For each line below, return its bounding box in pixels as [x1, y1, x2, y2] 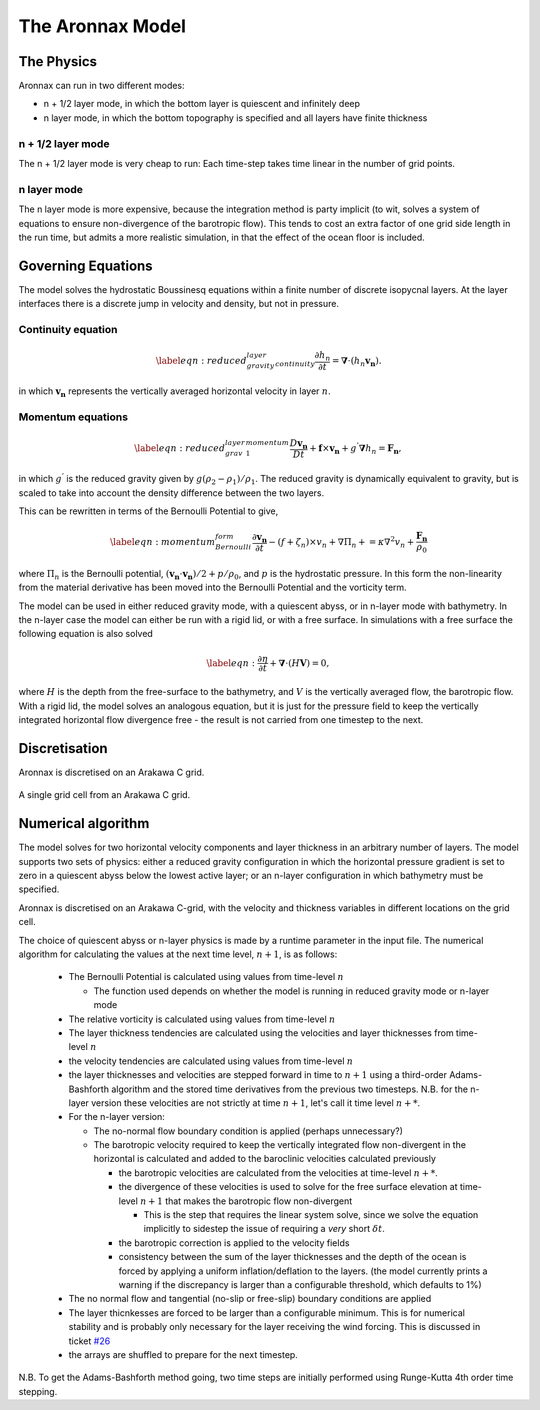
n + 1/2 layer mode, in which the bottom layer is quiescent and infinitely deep [43, 98, 360, 110]
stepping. [18, 1385, 58, 1397]
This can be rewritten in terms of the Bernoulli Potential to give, [18, 505, 279, 517]
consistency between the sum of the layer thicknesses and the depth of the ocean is [118, 1251, 467, 1263]
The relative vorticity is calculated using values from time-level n [68, 1013, 336, 1025]
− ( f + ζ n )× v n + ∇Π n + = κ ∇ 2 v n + [268, 535, 415, 550]
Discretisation [18, 740, 109, 757]
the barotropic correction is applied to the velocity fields [118, 1236, 350, 1249]
